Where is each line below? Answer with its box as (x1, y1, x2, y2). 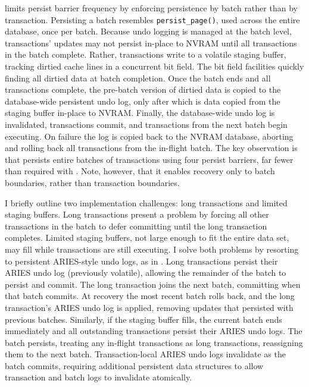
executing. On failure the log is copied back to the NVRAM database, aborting (5, 130, 294, 142)
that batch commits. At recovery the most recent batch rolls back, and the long (5, 290, 295, 302)
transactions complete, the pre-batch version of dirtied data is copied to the (5, 83, 281, 96)
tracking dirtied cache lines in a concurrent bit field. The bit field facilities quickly (5, 60, 304, 73)
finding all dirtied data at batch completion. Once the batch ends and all (5, 71, 271, 84)
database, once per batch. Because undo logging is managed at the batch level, (5, 25, 292, 37)
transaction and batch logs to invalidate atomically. (5, 371, 192, 383)
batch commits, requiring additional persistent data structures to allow (5, 359, 264, 372)
